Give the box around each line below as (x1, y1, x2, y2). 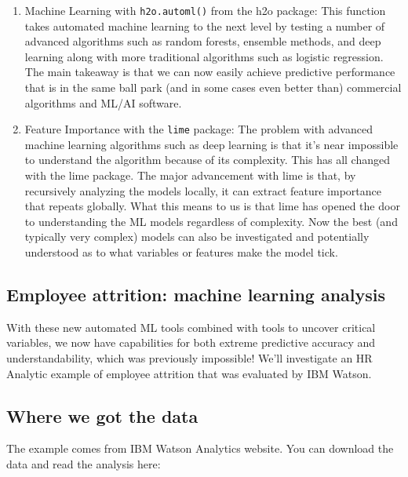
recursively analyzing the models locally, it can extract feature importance (24, 182, 381, 198)
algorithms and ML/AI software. (24, 94, 182, 111)
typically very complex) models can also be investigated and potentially (24, 228, 370, 245)
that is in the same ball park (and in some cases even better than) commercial (24, 79, 402, 96)
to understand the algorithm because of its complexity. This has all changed (24, 151, 390, 168)
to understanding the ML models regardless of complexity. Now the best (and (24, 213, 398, 229)
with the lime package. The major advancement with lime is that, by (24, 167, 356, 184)
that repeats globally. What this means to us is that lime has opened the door (24, 198, 400, 214)
